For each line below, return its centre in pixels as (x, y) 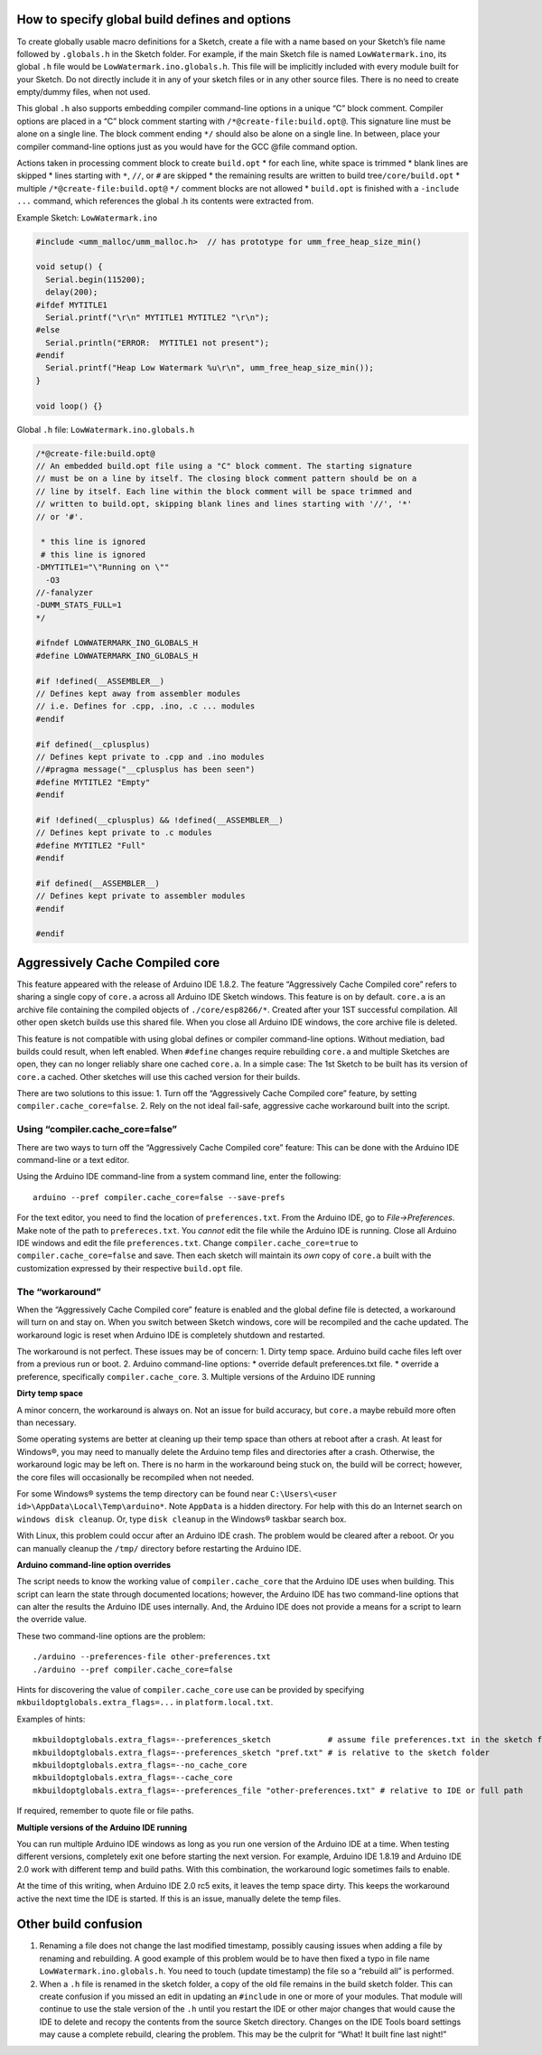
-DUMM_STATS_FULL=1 (79, 605)
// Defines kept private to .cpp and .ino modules (150, 757)
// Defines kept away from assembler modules (138, 694)
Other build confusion (80, 1924)
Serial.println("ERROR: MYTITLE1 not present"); (158, 342)
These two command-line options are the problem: (111, 1636)
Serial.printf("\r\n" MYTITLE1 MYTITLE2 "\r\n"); (158, 317)
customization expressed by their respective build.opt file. (130, 1268)
